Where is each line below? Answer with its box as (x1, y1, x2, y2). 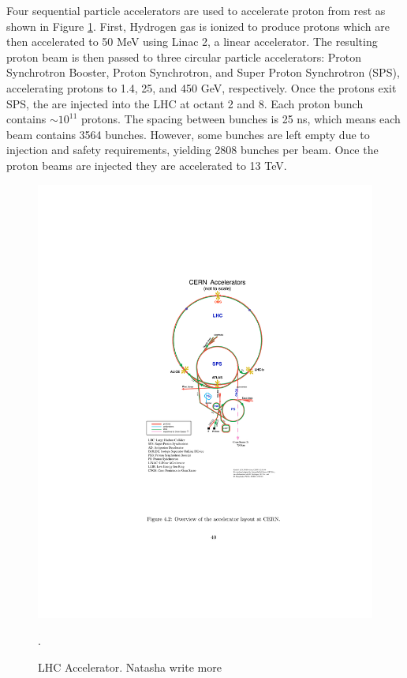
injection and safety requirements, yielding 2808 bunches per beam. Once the (6, 141, 379, 158)
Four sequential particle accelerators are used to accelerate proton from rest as (6, 2, 386, 18)
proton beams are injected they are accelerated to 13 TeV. (6, 156, 287, 173)
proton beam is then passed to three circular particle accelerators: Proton (6, 48, 361, 65)
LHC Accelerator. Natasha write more (38, 658, 222, 675)
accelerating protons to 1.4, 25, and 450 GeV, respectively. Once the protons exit (6, 79, 397, 96)
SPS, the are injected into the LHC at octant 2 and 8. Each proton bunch (6, 95, 364, 111)
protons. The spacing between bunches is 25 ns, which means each (80, 111, 401, 127)
